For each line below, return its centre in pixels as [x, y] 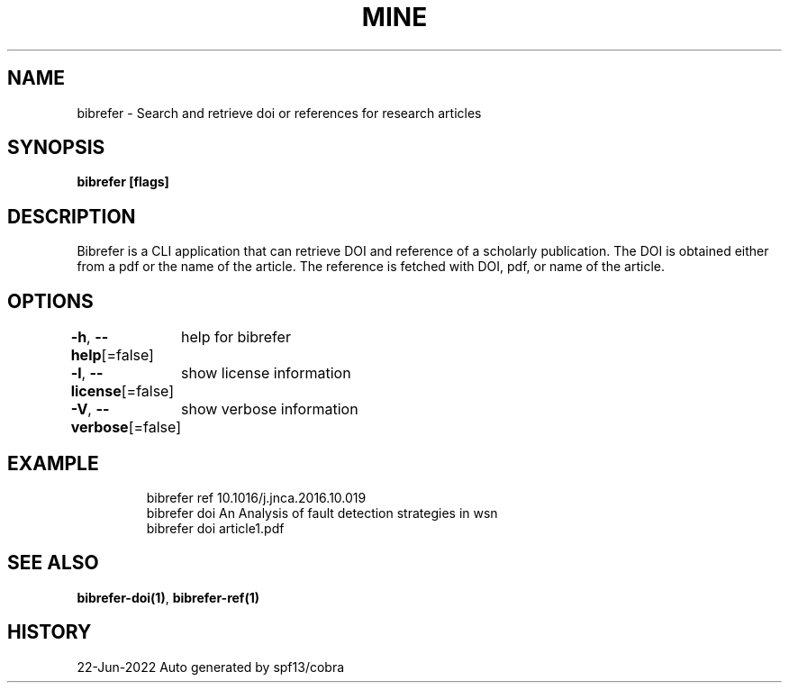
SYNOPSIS [56, 148]
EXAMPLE [53, 463]
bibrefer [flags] [123, 182]
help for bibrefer [236, 337]
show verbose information [270, 409]
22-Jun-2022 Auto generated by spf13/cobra [211, 667]
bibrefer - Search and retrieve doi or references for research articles [279, 113]
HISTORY [50, 632]
